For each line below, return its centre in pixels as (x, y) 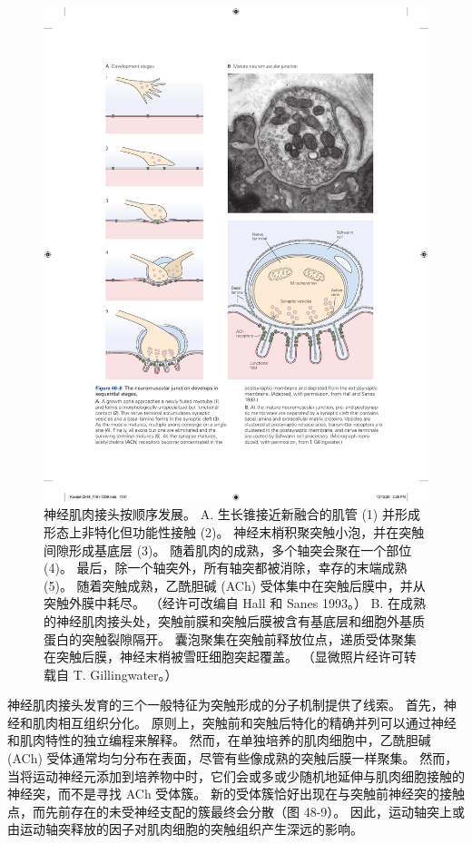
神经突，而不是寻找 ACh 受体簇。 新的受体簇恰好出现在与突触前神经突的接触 (236, 794)
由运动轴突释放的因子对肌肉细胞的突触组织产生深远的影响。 (185, 829)
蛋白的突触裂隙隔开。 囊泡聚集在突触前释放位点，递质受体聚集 (230, 638)
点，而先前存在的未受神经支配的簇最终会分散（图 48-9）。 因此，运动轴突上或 (236, 811)
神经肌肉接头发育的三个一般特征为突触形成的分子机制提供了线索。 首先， (226, 705)
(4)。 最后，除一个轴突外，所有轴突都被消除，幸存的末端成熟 (226, 568)
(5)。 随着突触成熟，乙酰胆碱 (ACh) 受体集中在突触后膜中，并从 (235, 585)
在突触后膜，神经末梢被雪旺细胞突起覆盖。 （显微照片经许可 (224, 657)
